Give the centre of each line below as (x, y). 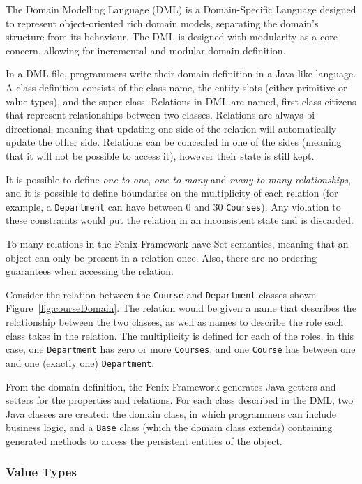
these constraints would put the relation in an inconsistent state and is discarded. (180, 220)
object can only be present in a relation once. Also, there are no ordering (161, 257)
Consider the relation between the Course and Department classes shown (161, 294)
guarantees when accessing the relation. (90, 271)
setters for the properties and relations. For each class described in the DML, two (180, 400)
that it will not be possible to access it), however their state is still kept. (160, 155)
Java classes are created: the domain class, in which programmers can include (171, 413)
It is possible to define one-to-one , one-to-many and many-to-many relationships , (178, 179)
